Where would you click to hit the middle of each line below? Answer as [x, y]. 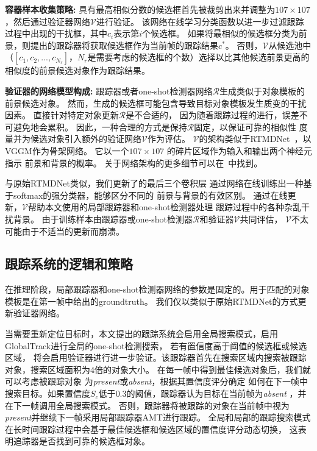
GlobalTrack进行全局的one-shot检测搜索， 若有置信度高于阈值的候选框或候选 [156, 345]
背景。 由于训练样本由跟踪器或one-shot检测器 [103, 218]
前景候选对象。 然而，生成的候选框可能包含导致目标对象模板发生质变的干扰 [156, 103]
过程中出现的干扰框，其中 [56, 33]
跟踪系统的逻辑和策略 [69, 264]
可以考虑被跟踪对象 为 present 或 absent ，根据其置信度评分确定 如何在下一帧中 [157, 381]
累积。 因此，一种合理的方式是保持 [117, 126]
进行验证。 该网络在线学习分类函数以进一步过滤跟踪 [200, 21]
